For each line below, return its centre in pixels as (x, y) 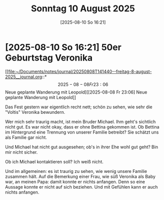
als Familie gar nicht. (26, 137)
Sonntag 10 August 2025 (83, 9)
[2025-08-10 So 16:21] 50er (63, 47)
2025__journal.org (24, 76)
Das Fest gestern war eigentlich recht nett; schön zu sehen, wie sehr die (79, 107)
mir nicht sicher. (21, 152)
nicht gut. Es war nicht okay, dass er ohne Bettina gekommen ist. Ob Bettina (82, 127)
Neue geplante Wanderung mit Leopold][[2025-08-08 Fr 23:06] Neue (76, 92)
